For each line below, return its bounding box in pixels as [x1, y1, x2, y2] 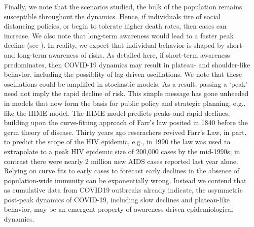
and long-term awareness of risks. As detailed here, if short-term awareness [4, 49, 230, 60]
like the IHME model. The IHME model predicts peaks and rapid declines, [4, 107, 230, 118]
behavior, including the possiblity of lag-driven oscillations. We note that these [4, 69, 242, 79]
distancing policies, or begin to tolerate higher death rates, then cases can [4, 21, 227, 31]
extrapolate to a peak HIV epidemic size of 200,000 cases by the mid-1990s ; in [4, 146, 240, 156]
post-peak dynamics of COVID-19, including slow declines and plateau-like [4, 194, 230, 204]
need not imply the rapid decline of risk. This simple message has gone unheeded [4, 88, 249, 98]
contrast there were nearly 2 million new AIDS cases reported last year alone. [4, 156, 238, 166]
